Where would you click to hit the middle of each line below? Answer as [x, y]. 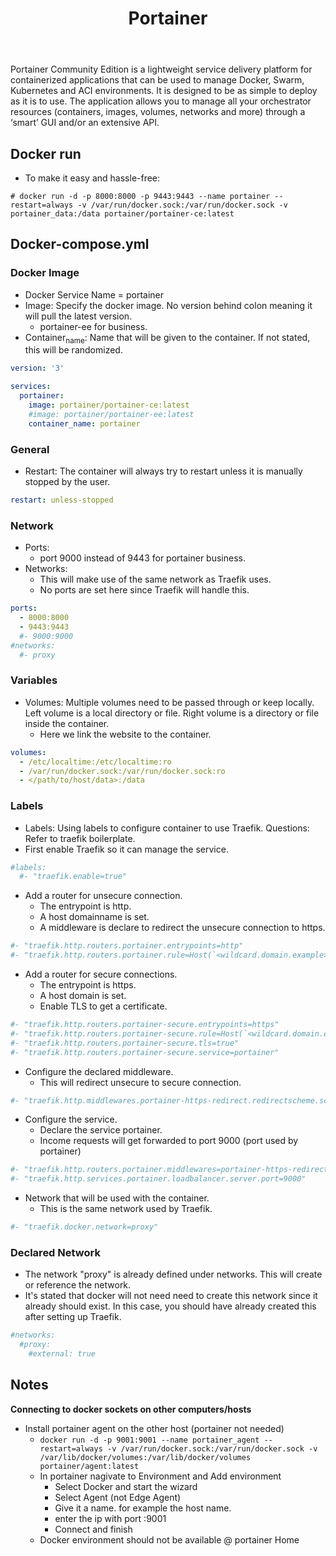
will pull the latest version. [78, 316]
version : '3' [37, 368]
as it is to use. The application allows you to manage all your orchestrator [161, 101]
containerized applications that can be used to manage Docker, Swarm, [157, 80]
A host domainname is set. [94, 917]
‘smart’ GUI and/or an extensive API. [85, 123]
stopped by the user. [67, 482]
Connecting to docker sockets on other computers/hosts [131, 1409]
